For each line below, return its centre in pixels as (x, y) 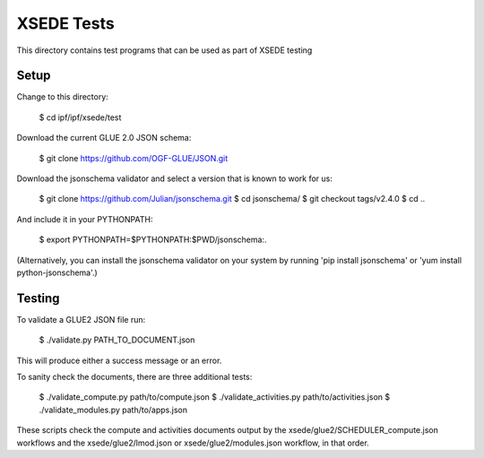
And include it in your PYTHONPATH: (85, 219)
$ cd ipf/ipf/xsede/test (80, 117)
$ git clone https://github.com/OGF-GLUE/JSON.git (134, 158)
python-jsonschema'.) (57, 272)
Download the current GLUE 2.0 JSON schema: (104, 138)
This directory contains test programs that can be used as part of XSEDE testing (164, 50)
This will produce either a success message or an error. (119, 360)
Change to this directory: (63, 97)
